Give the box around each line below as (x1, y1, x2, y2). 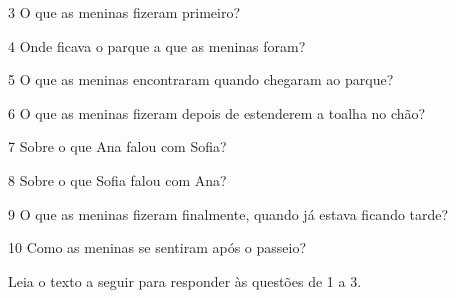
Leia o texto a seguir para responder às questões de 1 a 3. (8, 270, 362, 291)
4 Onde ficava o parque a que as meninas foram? (8, 35, 306, 56)
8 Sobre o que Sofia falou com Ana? (8, 169, 227, 190)
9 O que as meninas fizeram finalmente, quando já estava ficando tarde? (8, 203, 449, 224)
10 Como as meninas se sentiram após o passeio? (8, 237, 307, 258)
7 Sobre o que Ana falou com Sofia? (8, 136, 227, 157)
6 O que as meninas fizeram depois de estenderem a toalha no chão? (8, 102, 426, 123)
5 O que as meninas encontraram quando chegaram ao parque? (8, 69, 394, 90)
